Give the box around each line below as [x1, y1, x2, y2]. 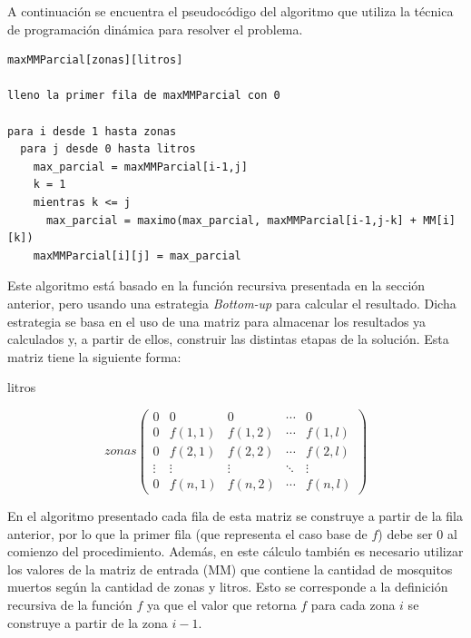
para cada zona [310, 595, 396, 614]
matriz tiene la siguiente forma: [7, 347, 182, 366]
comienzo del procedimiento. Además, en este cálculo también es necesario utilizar [7, 542, 464, 561]
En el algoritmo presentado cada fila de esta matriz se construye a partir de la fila [7, 506, 463, 525]
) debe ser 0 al [378, 524, 457, 543]
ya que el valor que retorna [147, 595, 297, 614]
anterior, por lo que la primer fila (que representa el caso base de [7, 524, 368, 543]
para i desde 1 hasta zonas [7, 124, 177, 138]
